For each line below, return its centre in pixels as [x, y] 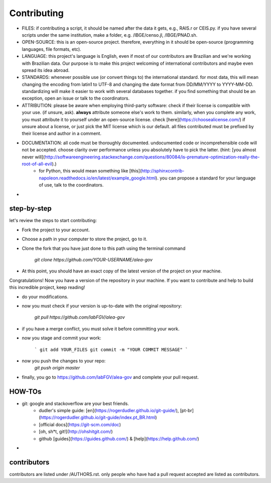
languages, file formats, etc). [51, 49]
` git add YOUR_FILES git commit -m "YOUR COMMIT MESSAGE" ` [111, 350]
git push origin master [57, 368]
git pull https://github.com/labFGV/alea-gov [80, 317]
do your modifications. [45, 297]
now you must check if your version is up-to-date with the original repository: [102, 306]
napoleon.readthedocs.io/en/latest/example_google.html [97, 178]
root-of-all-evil [37, 164]
